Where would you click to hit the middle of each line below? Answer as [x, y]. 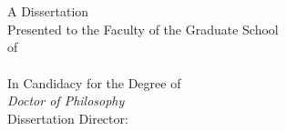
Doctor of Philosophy [66, 101]
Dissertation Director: [68, 118]
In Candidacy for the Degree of [94, 82]
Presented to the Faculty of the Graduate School [143, 29]
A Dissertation [48, 11]
